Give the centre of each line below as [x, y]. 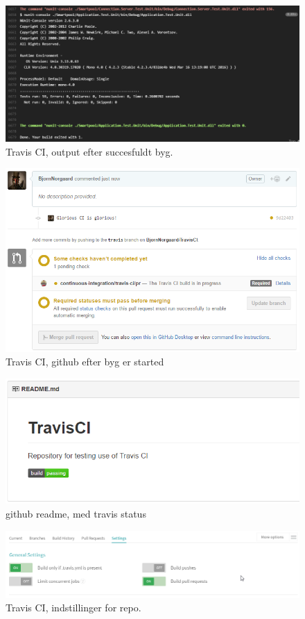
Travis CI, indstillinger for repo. [73, 608]
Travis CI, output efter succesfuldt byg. [89, 151]
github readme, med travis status [76, 513]
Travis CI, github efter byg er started [85, 362]
